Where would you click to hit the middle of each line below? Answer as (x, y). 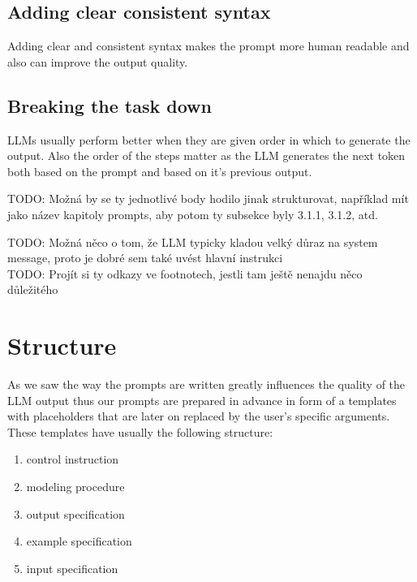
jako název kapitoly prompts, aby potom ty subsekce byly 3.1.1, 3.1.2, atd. (193, 214)
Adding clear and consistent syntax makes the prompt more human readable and (208, 46)
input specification (72, 568)
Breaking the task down (110, 105)
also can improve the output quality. (98, 61)
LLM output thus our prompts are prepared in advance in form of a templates (202, 400)
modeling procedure (75, 487)
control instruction (73, 459)
